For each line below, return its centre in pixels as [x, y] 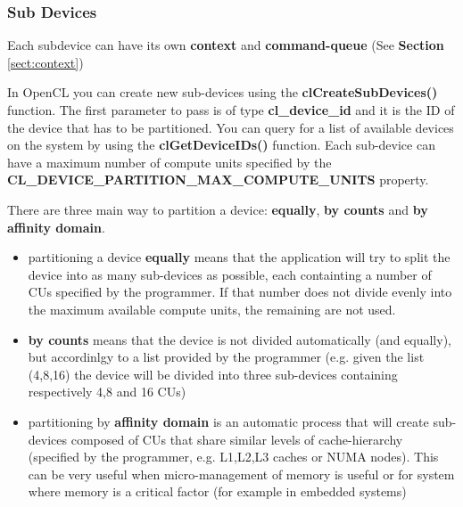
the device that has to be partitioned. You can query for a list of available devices [231, 127]
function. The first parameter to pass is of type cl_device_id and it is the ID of [231, 110]
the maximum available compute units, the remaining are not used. [212, 309]
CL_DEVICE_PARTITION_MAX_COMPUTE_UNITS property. [218, 180]
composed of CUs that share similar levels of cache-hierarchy [237, 439]
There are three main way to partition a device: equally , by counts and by [218, 209]
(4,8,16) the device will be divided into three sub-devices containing [213, 374]
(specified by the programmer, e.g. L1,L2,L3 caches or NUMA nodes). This [233, 457]
